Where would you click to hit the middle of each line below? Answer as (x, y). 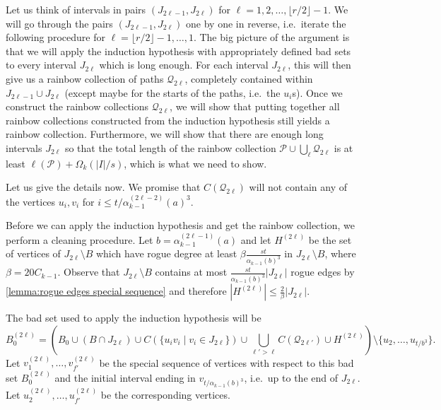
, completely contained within (249, 78)
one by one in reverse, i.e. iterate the (266, 23)
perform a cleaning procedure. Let (80, 239)
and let (256, 239)
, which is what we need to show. (195, 163)
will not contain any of (298, 187)
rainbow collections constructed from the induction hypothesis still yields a (168, 120)
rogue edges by (323, 272)
